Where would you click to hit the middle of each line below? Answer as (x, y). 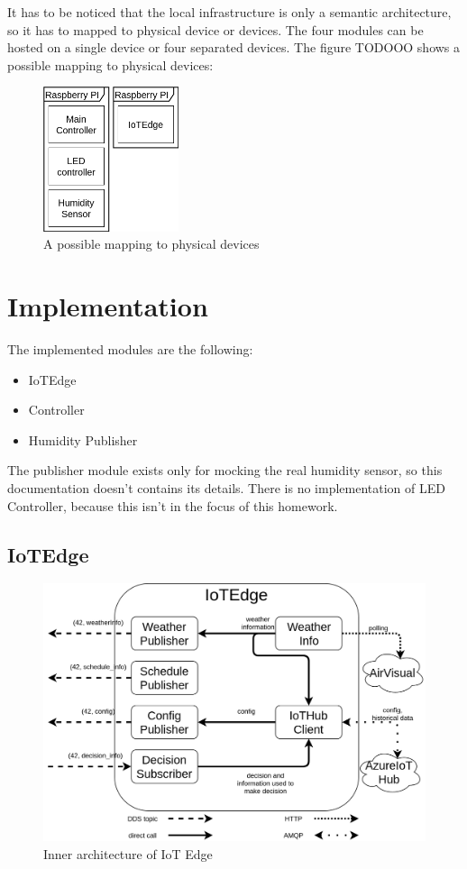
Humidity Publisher (83, 439)
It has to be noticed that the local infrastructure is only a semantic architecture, (229, 12)
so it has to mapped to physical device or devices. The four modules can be (215, 29)
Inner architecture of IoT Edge (128, 854)
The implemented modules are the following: (130, 348)
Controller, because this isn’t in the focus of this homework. (173, 505)
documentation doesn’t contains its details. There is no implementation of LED (226, 487)
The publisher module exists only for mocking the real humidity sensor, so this (225, 470)
